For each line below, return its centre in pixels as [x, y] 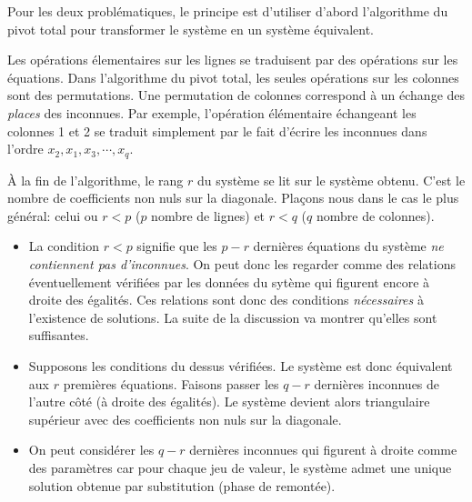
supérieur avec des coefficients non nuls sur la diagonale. [185, 419]
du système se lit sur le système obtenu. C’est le [331, 180]
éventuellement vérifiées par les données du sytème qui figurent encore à [229, 281]
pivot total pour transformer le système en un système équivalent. [191, 29]
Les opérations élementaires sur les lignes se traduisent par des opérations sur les [233, 60]
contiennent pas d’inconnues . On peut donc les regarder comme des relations [242, 263]
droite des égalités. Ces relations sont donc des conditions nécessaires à [226, 300]
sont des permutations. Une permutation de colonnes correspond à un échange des [236, 95]
